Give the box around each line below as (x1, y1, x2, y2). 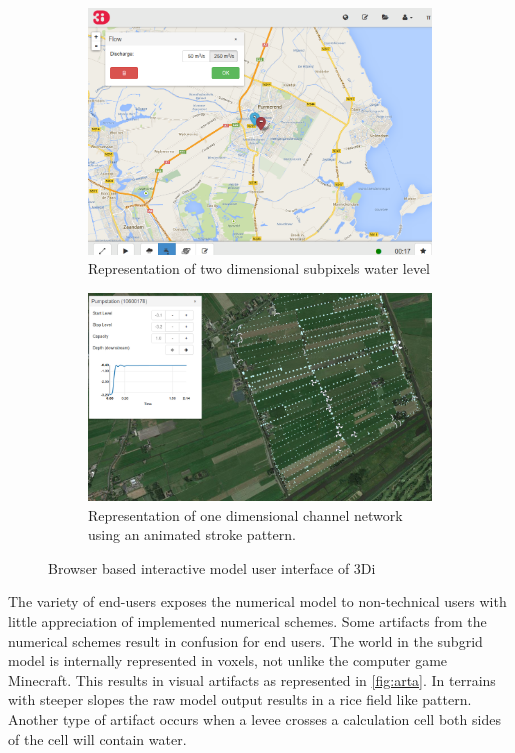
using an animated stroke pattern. (88, 524, 296, 545)
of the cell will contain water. (8, 728, 187, 749)
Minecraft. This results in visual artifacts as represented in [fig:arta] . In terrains (8, 669, 496, 690)
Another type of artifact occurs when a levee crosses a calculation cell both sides (8, 708, 501, 729)
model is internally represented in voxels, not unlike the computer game (8, 650, 448, 671)
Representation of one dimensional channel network (88, 504, 403, 525)
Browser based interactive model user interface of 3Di (48, 557, 376, 578)
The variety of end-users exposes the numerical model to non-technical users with (8, 591, 507, 612)
